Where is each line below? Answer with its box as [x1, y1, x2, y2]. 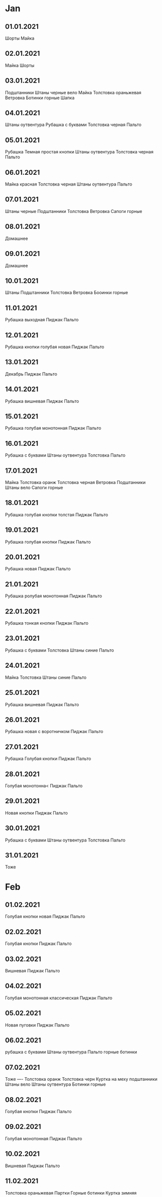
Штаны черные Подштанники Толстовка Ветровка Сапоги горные [5, 208, 142, 214]
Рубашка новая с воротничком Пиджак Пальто [5, 729, 103, 735]
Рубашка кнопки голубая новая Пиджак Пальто [5, 344, 104, 350]
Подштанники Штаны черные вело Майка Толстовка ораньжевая [5, 89, 142, 95]
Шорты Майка [5, 35, 35, 41]
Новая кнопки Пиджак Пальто [5, 810, 68, 816]
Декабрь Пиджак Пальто [5, 371, 58, 377]
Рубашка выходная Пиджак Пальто [5, 317, 79, 323]
